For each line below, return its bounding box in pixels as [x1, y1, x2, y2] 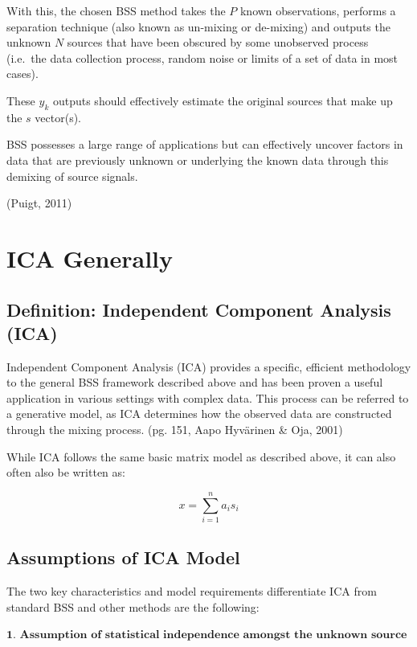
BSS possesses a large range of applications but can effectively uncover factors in [6, 136, 403, 153]
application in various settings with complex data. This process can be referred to [6, 389, 409, 406]
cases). [6, 65, 39, 82]
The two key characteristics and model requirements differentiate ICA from [6, 583, 377, 600]
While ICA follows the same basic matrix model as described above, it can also [6, 448, 396, 465]
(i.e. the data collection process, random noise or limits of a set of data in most [6, 49, 399, 66]
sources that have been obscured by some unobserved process [67, 34, 369, 51]
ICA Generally [6, 241, 174, 274]
